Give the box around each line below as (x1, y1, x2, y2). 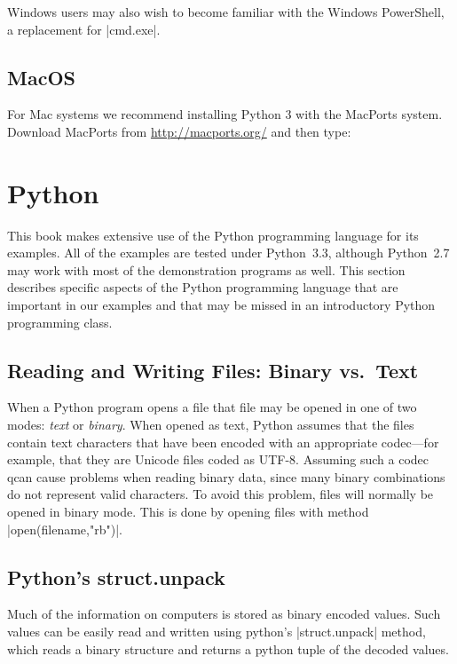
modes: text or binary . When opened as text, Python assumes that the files (7, 415, 414, 434)
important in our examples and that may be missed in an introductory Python (7, 296, 436, 314)
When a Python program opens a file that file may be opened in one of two (7, 398, 417, 416)
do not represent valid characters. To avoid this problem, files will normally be (7, 485, 434, 503)
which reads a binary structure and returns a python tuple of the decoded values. (7, 639, 449, 658)
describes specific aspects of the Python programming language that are (7, 278, 398, 296)
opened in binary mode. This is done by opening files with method (7, 502, 369, 521)
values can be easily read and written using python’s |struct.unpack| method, (7, 622, 426, 641)
